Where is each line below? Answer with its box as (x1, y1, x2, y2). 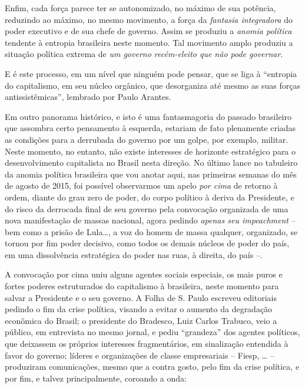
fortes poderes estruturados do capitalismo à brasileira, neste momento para (5, 280, 279, 292)
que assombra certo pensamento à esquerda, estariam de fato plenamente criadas (5, 122, 296, 134)
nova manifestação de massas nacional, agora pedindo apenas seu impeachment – (5, 214, 296, 226)
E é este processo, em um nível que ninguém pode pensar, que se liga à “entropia (5, 67, 297, 79)
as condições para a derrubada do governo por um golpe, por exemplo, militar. (5, 133, 289, 145)
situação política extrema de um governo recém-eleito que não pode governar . (5, 48, 283, 60)
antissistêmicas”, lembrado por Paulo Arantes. (5, 91, 171, 103)
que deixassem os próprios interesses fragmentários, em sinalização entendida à (5, 337, 289, 350)
